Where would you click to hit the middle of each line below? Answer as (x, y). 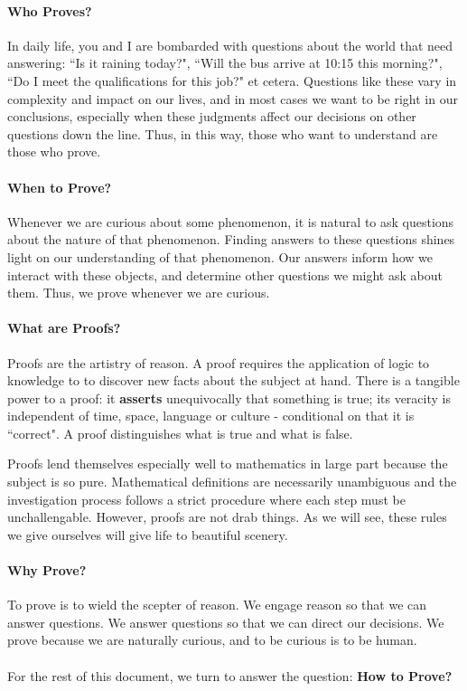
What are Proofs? (64, 328)
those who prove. (54, 151)
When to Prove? (60, 187)
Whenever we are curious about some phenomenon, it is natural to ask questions (231, 221)
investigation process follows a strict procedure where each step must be (206, 499)
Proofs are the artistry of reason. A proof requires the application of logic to (219, 362)
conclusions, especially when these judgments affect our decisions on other (212, 116)
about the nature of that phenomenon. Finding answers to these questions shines (231, 239)
